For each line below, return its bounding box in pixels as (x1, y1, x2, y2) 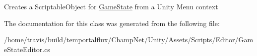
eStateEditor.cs (4, 44, 50, 54)
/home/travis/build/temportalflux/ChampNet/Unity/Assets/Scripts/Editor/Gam (4, 34, 254, 45)
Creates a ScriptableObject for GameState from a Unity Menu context (4, 1, 218, 11)
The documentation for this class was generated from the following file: (4, 18, 220, 28)
